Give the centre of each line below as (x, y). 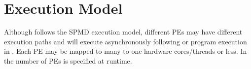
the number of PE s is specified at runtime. (68, 60)
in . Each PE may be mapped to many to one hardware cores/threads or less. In (125, 51)
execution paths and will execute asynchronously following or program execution (125, 41)
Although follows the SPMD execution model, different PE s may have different (123, 32)
